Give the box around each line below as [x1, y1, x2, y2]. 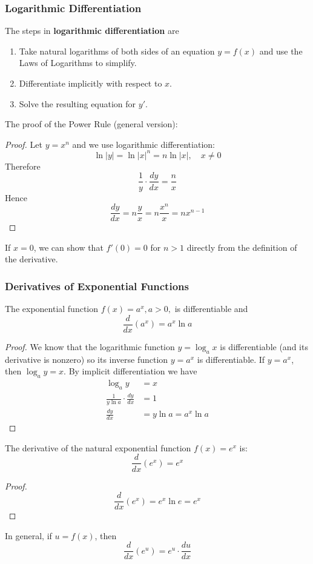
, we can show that [33, 241, 104, 253]
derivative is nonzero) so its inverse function [5, 353, 168, 365]
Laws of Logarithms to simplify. [19, 56, 137, 69]
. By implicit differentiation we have [64, 365, 197, 377]
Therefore [5, 159, 41, 172]
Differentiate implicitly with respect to [19, 77, 162, 89]
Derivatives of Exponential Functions [5, 278, 189, 293]
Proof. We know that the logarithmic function [5, 340, 175, 353]
